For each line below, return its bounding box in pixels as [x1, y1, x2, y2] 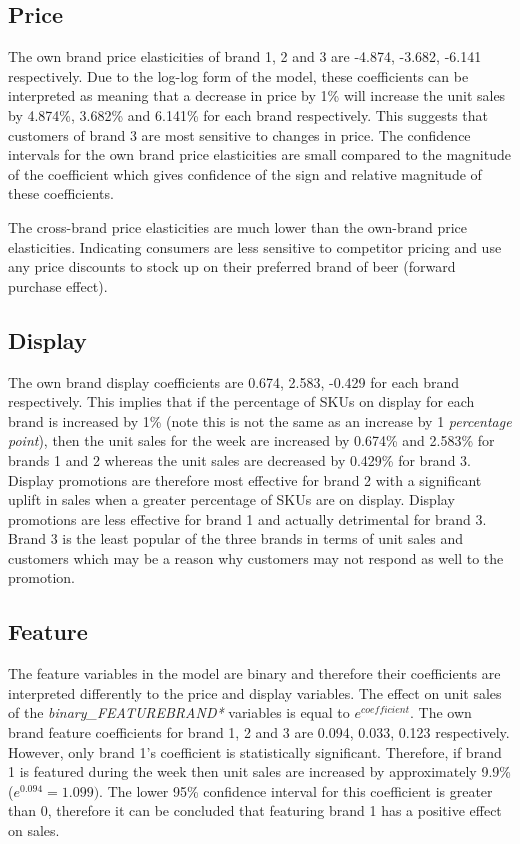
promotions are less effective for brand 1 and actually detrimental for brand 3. [8, 508, 487, 529]
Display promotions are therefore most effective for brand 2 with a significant [8, 469, 482, 490]
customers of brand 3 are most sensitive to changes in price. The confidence [8, 124, 471, 145]
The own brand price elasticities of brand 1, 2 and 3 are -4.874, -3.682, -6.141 [8, 46, 482, 67]
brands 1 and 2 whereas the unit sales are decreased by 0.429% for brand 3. [8, 449, 471, 470]
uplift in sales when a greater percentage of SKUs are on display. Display [8, 489, 455, 510]
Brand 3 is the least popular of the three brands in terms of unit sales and [8, 528, 464, 549]
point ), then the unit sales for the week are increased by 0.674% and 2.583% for [8, 430, 495, 451]
